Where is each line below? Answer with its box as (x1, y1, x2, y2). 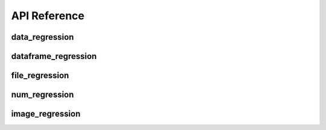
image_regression (11, 109, 81, 119)
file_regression (11, 70, 69, 81)
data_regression (11, 32, 74, 42)
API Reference (11, 9, 85, 22)
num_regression (11, 90, 74, 100)
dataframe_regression (11, 51, 97, 61)
